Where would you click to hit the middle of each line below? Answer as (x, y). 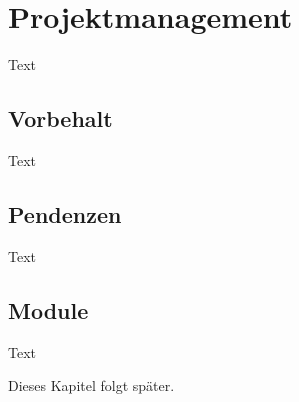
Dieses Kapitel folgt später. (91, 385)
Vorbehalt (60, 118)
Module (48, 309)
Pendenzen (65, 213)
